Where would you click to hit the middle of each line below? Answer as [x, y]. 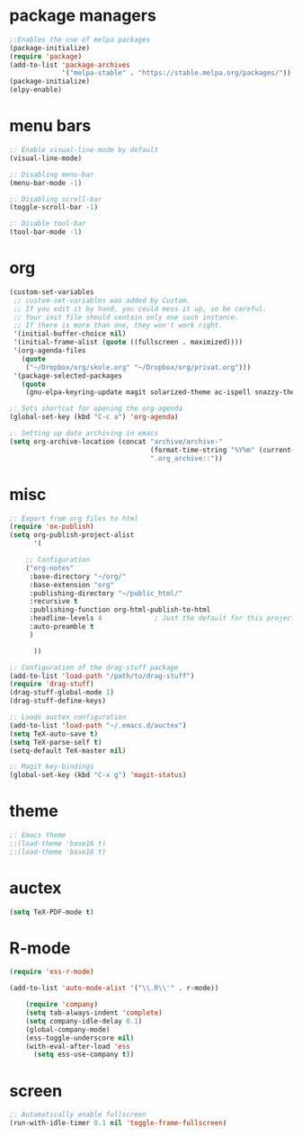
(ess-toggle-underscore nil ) [80, 1038]
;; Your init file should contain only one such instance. [126, 317]
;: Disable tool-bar [48, 224]
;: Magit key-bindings [52, 767]
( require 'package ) [46, 56]
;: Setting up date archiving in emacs [84, 434]
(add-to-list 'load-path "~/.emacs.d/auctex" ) [98, 725]
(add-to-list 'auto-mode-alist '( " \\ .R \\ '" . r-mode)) [114, 988]
